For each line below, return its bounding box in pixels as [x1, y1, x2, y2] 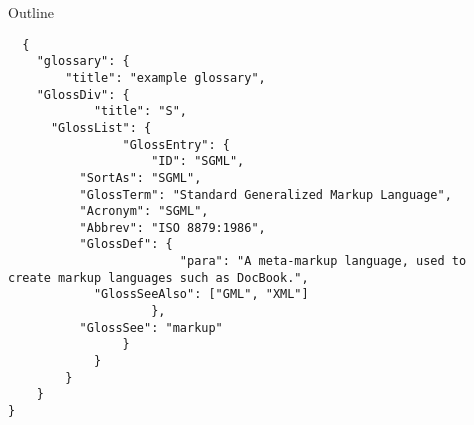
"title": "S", [93, 104, 187, 119]
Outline [8, 2, 54, 22]
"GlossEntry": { [122, 137, 230, 152]
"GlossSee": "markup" [79, 320, 223, 335]
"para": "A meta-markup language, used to [179, 254, 467, 269]
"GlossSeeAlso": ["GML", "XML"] [93, 287, 309, 302]
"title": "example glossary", [65, 70, 266, 85]
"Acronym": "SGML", [79, 204, 209, 219]
